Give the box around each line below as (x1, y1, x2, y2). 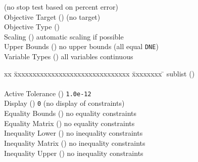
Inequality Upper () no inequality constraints (4, 147, 143, 158)
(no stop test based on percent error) (4, 2, 118, 12)
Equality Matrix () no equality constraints (4, 117, 135, 128)
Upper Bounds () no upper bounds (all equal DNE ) (4, 41, 159, 52)
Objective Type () (4, 21, 60, 32)
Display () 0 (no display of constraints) (4, 98, 125, 108)
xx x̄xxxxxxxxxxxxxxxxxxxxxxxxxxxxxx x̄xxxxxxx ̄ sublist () (4, 68, 195, 78)
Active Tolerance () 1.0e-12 (4, 88, 91, 98)
